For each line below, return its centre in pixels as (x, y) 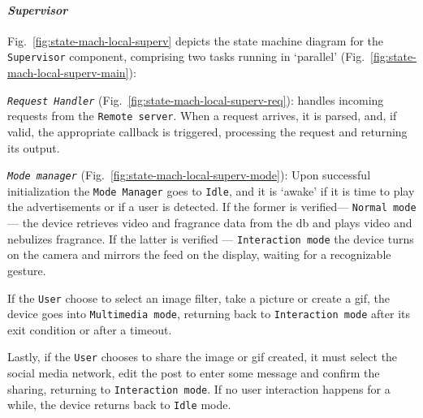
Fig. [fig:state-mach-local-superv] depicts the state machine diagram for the (196, 40)
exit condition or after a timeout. (90, 329)
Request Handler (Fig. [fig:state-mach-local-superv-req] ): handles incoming (196, 99)
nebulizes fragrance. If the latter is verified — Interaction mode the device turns (211, 238)
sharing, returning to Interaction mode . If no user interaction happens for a (199, 388)
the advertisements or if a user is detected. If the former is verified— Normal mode (212, 207)
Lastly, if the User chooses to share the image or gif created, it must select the (203, 357)
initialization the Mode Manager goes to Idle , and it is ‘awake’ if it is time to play (211, 190)
